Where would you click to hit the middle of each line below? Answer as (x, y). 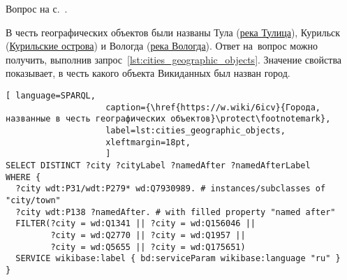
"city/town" (33, 200)
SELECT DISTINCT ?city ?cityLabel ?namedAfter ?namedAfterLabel (158, 165)
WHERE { (23, 177)
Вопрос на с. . (37, 8)
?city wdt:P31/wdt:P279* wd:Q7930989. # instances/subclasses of (171, 189)
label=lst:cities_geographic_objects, (195, 130)
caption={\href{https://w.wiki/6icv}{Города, (213, 107)
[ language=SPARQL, (51, 95)
